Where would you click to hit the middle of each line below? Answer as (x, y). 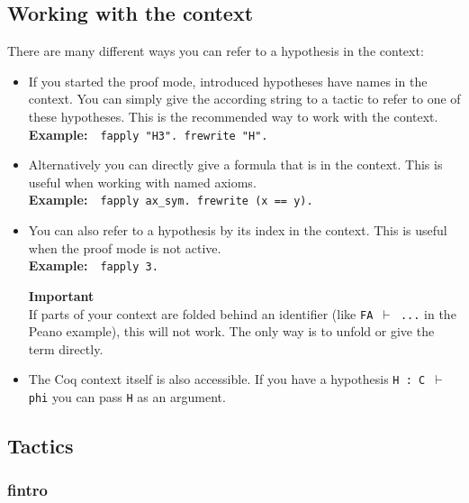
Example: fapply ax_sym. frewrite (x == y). (171, 200)
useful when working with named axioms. (142, 182)
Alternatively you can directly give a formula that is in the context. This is (235, 165)
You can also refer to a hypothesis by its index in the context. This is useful (238, 230)
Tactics (41, 446)
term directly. (66, 348)
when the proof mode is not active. (125, 247)
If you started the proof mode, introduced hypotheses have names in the (228, 81)
